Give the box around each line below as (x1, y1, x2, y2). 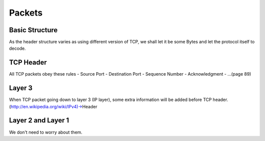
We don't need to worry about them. (9, 129, 83, 135)
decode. (9, 45, 26, 51)
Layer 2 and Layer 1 (9, 116, 69, 124)
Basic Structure (9, 26, 58, 34)
